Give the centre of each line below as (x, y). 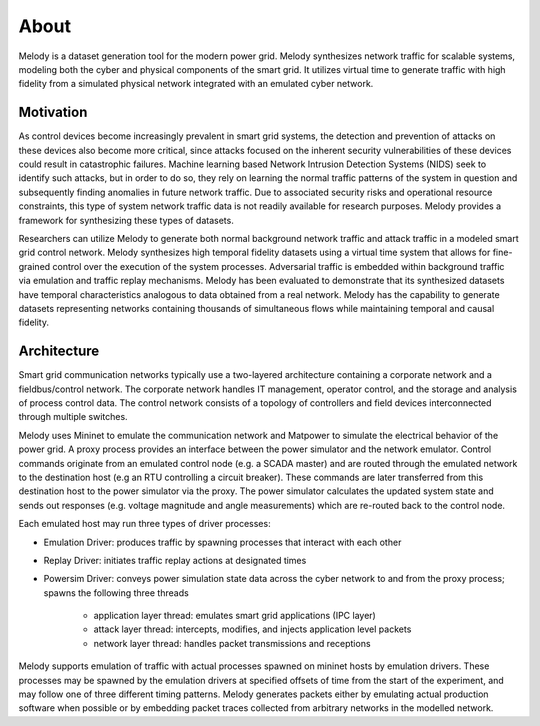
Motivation (53, 112)
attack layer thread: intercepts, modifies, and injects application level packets (252, 629)
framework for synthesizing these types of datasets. (126, 220)
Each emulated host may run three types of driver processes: (144, 524)
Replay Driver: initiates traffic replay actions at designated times (175, 560)
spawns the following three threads (116, 592)
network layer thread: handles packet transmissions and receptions (232, 643)
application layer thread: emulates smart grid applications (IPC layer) (235, 616)
